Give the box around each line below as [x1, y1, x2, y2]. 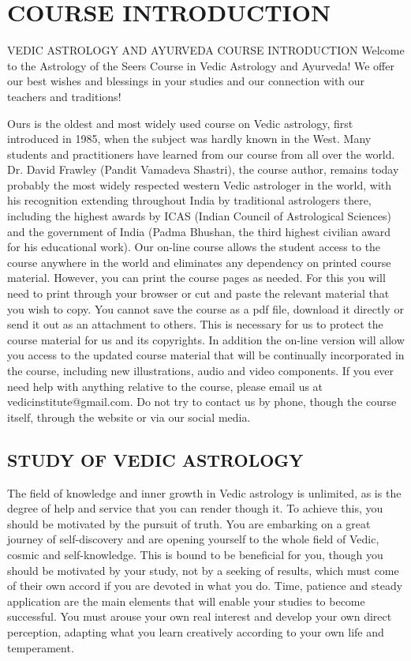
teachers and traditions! [7, 88, 121, 104]
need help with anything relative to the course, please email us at [7, 377, 323, 394]
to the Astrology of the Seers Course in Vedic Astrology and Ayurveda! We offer [7, 57, 394, 73]
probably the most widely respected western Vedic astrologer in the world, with [7, 176, 392, 193]
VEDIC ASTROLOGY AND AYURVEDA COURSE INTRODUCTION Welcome [7, 42, 405, 58]
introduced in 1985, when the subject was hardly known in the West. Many [7, 130, 372, 147]
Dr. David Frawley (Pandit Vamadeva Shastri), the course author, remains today [7, 161, 399, 178]
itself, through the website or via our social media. [7, 408, 251, 425]
